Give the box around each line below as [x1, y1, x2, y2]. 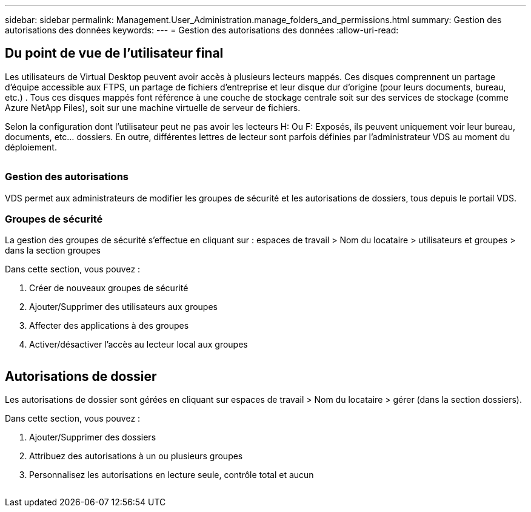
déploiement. [5, 141, 57, 152]
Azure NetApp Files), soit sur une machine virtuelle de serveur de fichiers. [5, 102, 301, 113]
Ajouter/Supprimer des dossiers [29, 432, 156, 443]
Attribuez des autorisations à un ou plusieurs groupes [29, 451, 243, 462]
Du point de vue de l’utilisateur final [5, 45, 224, 61]
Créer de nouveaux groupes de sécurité [29, 283, 189, 294]
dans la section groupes [5, 245, 101, 256]
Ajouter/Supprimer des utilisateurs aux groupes [29, 301, 218, 312]
